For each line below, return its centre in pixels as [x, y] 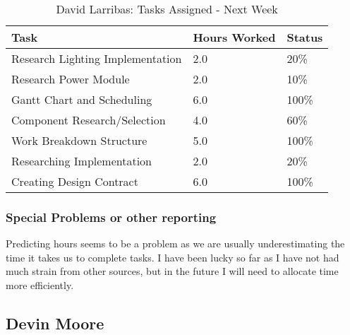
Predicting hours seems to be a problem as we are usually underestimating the [175, 243]
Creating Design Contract [75, 181]
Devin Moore [55, 323]
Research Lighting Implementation [97, 58]
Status [305, 37]
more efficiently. [40, 285]
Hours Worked [234, 37]
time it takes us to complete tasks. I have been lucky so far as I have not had [173, 257]
